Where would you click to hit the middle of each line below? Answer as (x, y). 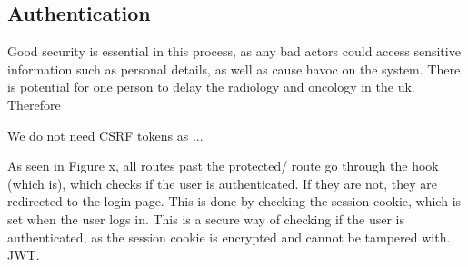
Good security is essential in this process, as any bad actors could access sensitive (234, 51)
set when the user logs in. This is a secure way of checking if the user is (206, 218)
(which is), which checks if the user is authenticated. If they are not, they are (222, 183)
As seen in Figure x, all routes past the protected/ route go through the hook (223, 166)
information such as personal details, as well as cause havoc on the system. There (234, 69)
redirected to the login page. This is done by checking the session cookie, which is (234, 201)
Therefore (34, 104)
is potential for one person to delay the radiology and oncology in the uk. (211, 87)
